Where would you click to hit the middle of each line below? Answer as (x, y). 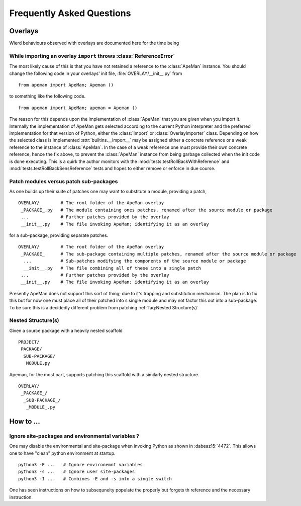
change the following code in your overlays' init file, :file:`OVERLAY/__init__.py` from (96, 73)
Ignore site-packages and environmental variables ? (74, 436)
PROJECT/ (29, 342)
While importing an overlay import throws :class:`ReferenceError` (92, 56)
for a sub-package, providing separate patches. (59, 235)
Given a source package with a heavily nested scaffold (66, 330)
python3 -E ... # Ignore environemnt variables (81, 465)
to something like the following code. (47, 96)
